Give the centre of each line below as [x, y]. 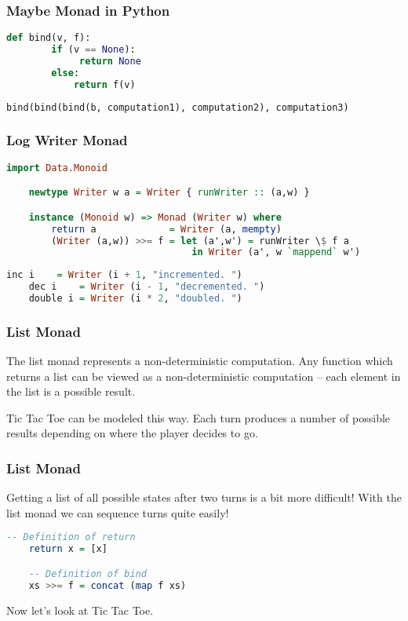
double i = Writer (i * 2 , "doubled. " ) [135, 298]
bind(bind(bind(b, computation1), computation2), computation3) [178, 107]
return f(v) [104, 84]
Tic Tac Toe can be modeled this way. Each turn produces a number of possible [199, 417]
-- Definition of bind [87, 574]
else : [66, 73]
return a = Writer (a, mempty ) [166, 229]
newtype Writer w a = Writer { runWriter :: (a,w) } [169, 193]
